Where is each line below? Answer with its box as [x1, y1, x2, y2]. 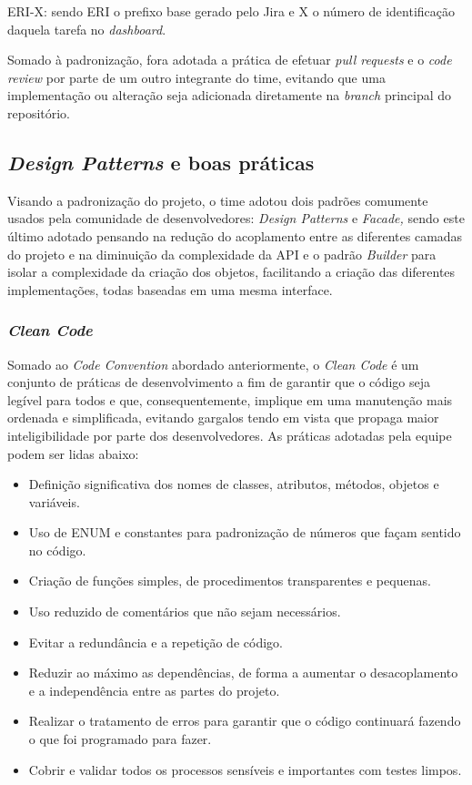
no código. [28, 540, 86, 559]
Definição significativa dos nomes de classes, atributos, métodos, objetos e [28, 474, 439, 494]
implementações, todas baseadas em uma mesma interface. [7, 280, 333, 299]
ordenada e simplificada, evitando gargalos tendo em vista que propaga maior [7, 408, 439, 427]
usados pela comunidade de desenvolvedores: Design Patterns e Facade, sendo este [7, 209, 465, 228]
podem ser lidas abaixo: [7, 443, 139, 463]
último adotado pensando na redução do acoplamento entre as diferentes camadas [7, 226, 463, 245]
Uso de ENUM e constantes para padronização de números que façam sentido [28, 523, 461, 542]
